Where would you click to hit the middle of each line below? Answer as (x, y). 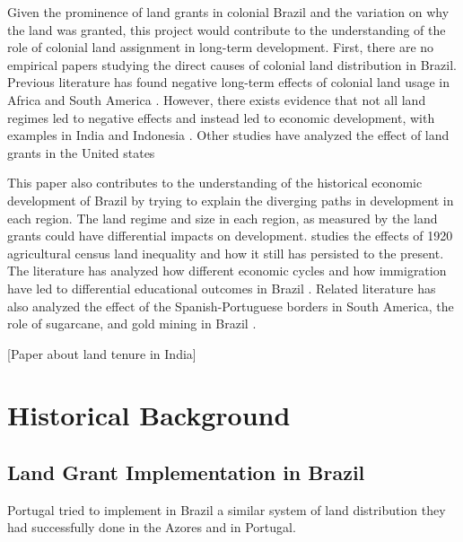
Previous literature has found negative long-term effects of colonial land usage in (228, 82)
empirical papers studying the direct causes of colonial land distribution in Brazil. (232, 64)
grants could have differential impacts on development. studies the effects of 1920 (230, 236)
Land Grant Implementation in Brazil (186, 472)
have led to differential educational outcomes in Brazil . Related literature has (222, 288)
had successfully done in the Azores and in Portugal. (152, 527)
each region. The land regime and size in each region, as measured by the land (223, 218)
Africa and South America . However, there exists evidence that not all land (217, 99)
